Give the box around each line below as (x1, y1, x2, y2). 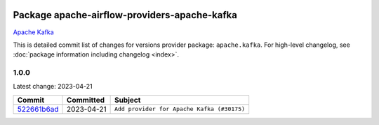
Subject (114, 95, 141, 105)
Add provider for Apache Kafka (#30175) (114, 105, 246, 113)
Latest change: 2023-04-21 (13, 82, 93, 91)
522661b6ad (17, 104, 59, 114)
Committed (67, 95, 105, 105)
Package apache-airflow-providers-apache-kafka (13, 9, 238, 21)
